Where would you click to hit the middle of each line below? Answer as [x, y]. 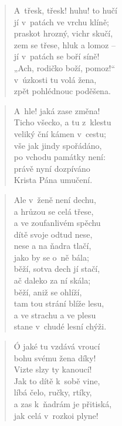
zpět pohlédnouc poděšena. [62, 91]
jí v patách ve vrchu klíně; [62, 21]
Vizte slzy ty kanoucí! [53, 369]
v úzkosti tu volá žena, [55, 79]
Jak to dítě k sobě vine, [57, 380]
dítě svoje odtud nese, [53, 234]
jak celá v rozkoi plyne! [56, 415]
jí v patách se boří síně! [57, 56]
